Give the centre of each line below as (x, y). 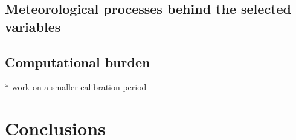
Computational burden (78, 62)
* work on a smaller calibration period (76, 87)
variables (33, 26)
